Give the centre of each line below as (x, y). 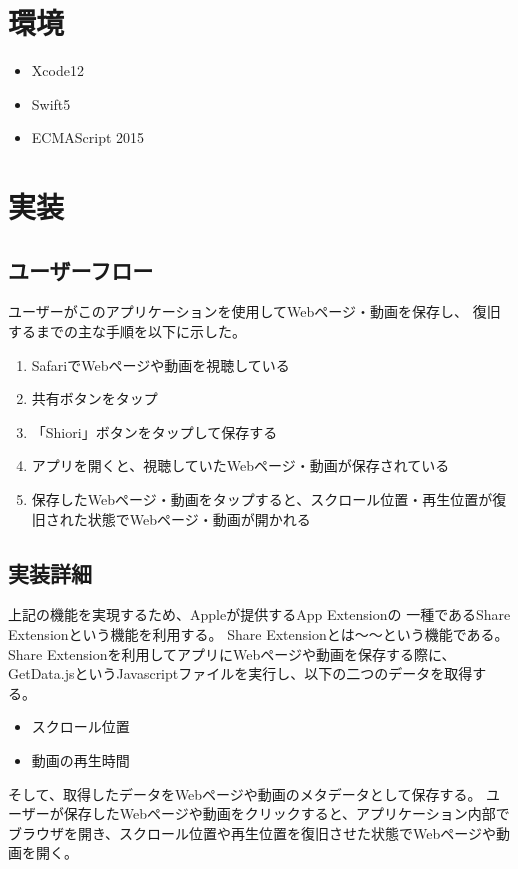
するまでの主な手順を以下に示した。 (127, 331)
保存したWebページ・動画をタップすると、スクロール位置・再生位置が (262, 499)
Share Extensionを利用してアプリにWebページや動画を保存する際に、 (232, 653)
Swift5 (51, 103)
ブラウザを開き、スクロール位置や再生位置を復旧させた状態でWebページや (252, 832)
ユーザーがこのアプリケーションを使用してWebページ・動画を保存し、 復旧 (254, 311)
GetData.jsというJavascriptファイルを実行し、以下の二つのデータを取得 (240, 673)
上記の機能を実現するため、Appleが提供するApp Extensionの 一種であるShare (259, 614)
